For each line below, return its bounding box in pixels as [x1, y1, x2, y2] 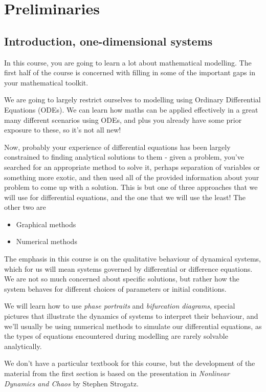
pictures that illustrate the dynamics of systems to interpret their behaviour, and [4, 311, 258, 321]
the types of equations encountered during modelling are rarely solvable [4, 331, 228, 341]
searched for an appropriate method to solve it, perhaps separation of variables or [4, 161, 260, 172]
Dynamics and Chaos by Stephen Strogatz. [4, 378, 139, 388]
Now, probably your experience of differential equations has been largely [4, 141, 231, 152]
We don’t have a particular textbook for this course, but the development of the [4, 358, 255, 368]
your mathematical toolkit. [4, 77, 88, 88]
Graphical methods [16, 219, 76, 229]
